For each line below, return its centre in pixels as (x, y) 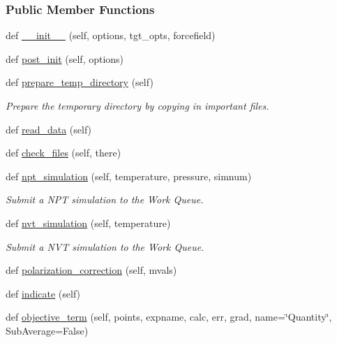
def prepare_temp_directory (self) (80, 82)
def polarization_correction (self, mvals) (91, 270)
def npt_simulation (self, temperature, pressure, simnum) (129, 176)
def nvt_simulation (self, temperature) (88, 222)
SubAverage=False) (47, 330)
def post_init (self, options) (65, 58)
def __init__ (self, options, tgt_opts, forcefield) (111, 35)
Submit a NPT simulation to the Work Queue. (105, 199)
